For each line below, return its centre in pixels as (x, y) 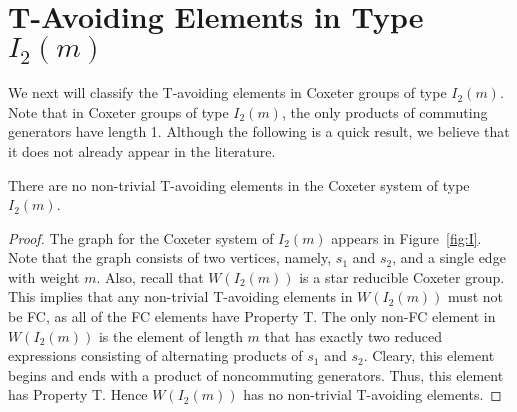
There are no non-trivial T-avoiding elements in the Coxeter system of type (239, 184)
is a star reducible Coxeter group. (402, 276)
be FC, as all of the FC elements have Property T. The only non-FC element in (252, 316)
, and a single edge (449, 257)
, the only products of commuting (384, 111)
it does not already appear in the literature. (142, 150)
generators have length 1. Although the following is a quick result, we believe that (259, 131)
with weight (44, 276)
